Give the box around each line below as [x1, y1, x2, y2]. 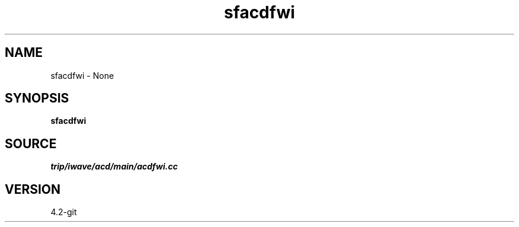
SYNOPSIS [5, 91, 69, 106]
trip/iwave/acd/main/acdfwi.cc [50, 161, 178, 172]
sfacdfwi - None [50, 70, 114, 81]
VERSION [5, 181, 61, 197]
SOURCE [5, 136, 57, 151]
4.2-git [50, 207, 77, 218]
